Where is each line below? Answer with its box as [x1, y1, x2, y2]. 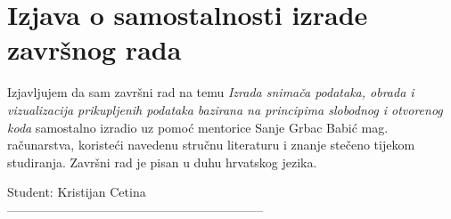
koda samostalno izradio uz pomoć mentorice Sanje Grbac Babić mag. [7, 118, 389, 136]
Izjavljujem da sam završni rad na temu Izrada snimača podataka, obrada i [7, 83, 414, 101]
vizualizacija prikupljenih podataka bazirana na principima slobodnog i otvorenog [7, 100, 443, 118]
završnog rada [7, 31, 182, 68]
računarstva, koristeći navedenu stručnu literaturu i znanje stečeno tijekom [7, 135, 415, 154]
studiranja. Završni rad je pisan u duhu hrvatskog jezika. [7, 152, 317, 171]
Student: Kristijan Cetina [7, 182, 146, 201]
